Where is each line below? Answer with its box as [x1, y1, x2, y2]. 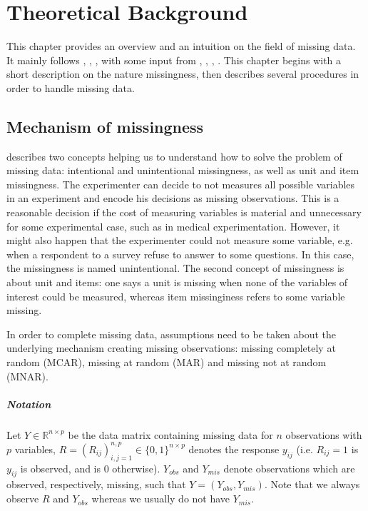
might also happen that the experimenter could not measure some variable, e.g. [6, 233, 353, 248]
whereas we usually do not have [91, 491, 230, 506]
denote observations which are [223, 460, 355, 475]
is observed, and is [20, 460, 101, 475]
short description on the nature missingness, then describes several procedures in [6, 66, 359, 81]
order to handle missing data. [6, 80, 135, 95]
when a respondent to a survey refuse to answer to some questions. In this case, [6, 246, 354, 261]
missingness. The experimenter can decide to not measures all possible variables [6, 176, 355, 191]
